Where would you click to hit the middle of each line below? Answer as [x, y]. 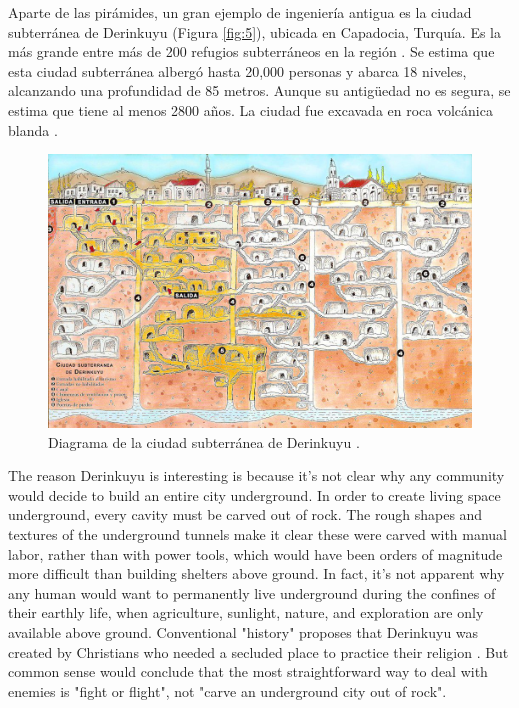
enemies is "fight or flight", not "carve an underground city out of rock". [227, 690]
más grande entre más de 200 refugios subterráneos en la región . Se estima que [251, 51]
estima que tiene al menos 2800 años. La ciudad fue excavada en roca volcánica [250, 109]
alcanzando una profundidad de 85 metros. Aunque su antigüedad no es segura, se [259, 90]
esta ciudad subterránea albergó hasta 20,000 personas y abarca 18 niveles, [237, 70]
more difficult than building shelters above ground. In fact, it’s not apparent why [256, 573]
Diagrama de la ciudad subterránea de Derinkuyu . [204, 441]
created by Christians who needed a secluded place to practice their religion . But [258, 651]
